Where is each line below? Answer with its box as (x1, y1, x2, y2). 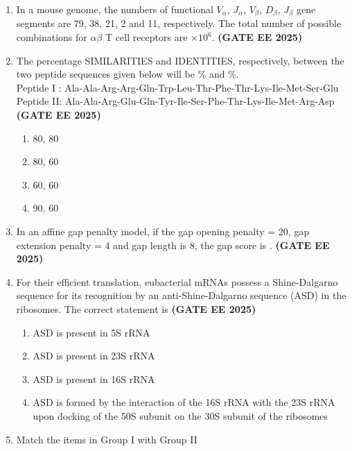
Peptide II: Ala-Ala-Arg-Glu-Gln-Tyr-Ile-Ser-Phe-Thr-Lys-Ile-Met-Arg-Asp (16, 94, 335, 108)
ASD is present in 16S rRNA (33, 371, 155, 386)
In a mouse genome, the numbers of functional (16, 2, 213, 16)
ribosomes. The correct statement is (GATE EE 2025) (16, 301, 256, 316)
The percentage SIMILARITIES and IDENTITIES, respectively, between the (16, 53, 344, 67)
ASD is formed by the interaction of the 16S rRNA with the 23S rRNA (33, 395, 335, 409)
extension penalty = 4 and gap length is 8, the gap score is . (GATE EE (16, 237, 330, 252)
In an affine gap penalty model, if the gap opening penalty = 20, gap (16, 223, 310, 238)
